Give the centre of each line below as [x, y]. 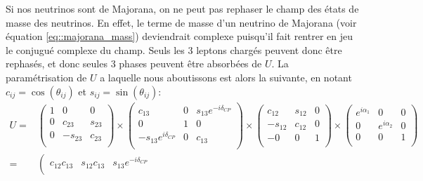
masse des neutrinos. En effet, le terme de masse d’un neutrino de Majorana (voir [181, 22]
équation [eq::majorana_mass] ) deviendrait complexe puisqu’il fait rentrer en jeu [179, 36]
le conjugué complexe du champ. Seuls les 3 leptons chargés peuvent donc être [174, 49]
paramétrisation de [46, 77]
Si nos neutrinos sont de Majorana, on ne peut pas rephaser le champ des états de [182, 8]
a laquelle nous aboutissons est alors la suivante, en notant [226, 77]
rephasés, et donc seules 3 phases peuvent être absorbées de [134, 63]
